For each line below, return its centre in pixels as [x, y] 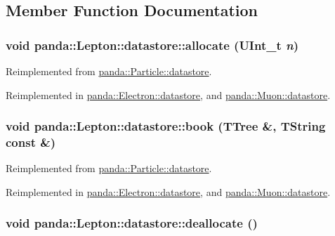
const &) [31, 142]
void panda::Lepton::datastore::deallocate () [132, 223]
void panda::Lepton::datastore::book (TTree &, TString [166, 126]
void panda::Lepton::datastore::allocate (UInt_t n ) [152, 45]
